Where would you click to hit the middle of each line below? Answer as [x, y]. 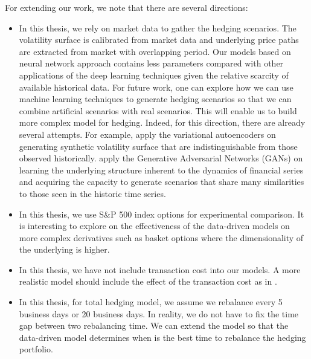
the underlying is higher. [64, 249]
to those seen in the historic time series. [92, 193]
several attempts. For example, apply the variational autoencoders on [147, 134]
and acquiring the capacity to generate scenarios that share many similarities [162, 182]
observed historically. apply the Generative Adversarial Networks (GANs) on [161, 158]
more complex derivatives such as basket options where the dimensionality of [161, 237]
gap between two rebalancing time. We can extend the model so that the [154, 325]
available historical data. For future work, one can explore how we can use [156, 87]
